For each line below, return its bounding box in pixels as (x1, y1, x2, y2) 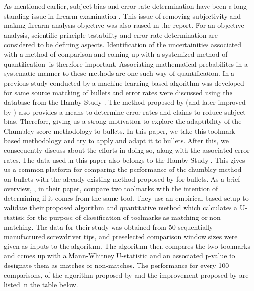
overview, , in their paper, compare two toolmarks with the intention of (4, 183, 218, 194)
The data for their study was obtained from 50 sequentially (35, 221, 213, 232)
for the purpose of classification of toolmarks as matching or (27, 212, 208, 222)
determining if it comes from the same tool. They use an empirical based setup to (4, 193, 249, 203)
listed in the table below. (4, 279, 78, 290)
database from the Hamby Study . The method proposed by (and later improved (4, 97, 246, 107)
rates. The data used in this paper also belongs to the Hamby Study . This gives (4, 154, 245, 165)
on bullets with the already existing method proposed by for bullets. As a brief (4, 173, 240, 184)
